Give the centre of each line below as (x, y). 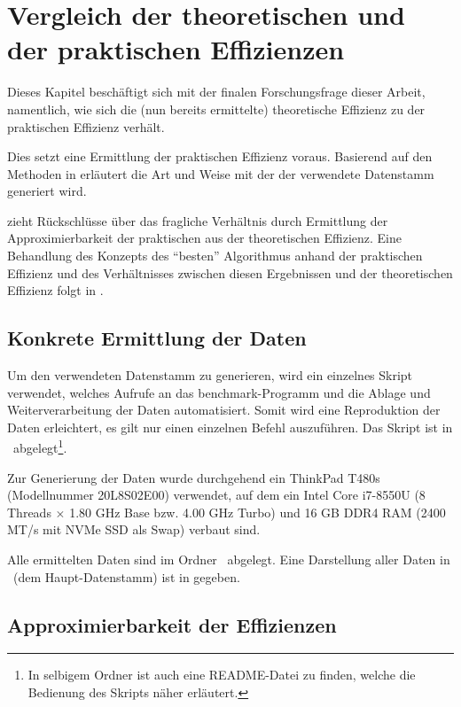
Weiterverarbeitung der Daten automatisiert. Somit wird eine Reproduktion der (224, 410)
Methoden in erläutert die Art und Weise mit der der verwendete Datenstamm (221, 173)
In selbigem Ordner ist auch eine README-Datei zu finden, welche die (222, 675)
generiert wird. (47, 191)
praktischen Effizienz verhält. (86, 126)
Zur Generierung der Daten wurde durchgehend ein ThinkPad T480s (194, 477)
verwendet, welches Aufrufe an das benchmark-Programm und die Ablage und (219, 392)
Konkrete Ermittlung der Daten (157, 338)
